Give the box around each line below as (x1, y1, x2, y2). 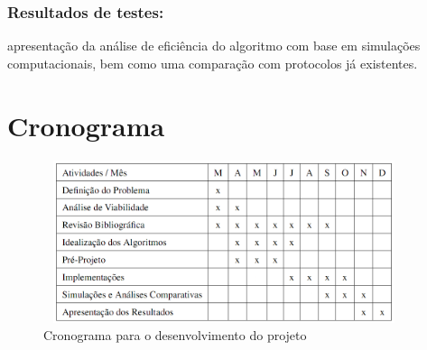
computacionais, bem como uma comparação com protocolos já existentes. (7, 53, 418, 72)
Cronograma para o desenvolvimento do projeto (43, 326, 307, 345)
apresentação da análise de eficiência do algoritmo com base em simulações (7, 36, 421, 55)
